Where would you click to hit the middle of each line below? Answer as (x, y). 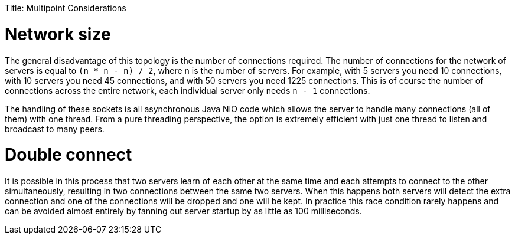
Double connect (69, 155)
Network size (58, 34)
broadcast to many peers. (55, 129)
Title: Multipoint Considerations (66, 8)
